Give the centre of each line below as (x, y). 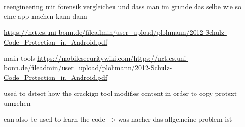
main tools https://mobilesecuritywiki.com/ (69, 58)
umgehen (17, 103)
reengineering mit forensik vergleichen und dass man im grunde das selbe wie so (123, 6)
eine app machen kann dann (46, 16)
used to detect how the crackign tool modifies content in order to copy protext (121, 93)
